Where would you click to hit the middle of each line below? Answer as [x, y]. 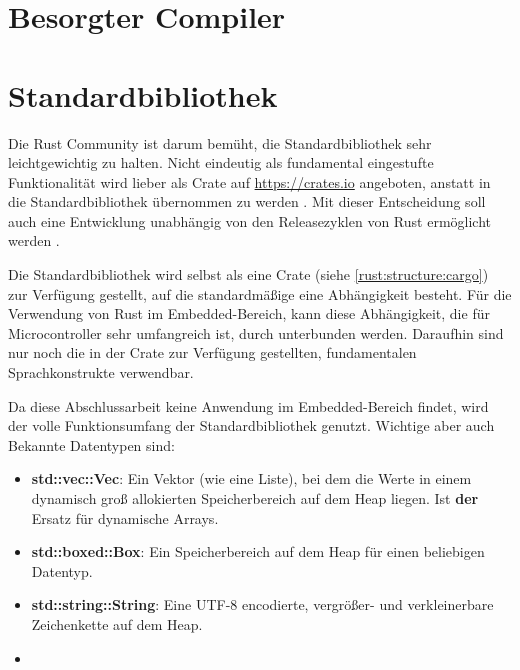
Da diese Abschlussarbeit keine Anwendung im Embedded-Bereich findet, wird [248, 405]
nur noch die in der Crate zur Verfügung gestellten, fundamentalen [212, 352]
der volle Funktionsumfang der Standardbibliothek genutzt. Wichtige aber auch [251, 425]
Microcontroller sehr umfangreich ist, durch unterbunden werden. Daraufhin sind [256, 332]
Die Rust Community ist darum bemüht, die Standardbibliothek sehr [220, 142]
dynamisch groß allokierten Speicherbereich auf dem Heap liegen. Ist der [255, 498]
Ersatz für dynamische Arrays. [125, 517]
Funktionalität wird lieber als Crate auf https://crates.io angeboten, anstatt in [249, 181]
